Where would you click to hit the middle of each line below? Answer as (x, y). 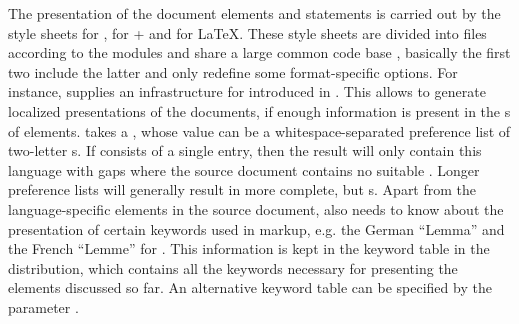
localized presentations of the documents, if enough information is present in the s (259, 110)
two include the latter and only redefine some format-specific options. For (233, 71)
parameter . (43, 306)
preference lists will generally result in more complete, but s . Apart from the (242, 189)
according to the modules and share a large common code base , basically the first (259, 52)
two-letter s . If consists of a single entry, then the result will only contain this (245, 150)
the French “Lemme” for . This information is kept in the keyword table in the (249, 248)
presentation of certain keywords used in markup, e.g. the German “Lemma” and (256, 228)
